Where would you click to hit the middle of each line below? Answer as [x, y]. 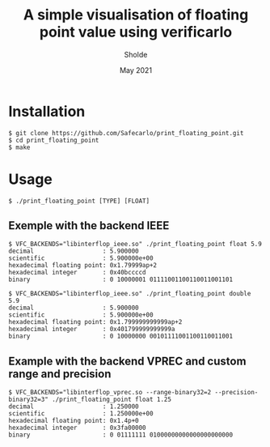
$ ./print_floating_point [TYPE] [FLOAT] [79, 201]
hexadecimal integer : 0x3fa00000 [78, 428]
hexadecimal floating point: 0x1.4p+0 [74, 421]
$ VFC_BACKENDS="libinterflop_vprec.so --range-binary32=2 [110, 393]
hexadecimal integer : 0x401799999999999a [92, 330]
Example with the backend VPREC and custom [127, 361]
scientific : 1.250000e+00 [81, 414]
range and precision [60, 374]
